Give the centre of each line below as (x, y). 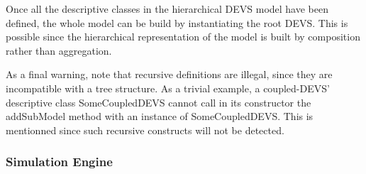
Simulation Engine (59, 162)
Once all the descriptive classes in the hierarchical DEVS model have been (167, 9)
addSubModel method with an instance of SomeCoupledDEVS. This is (160, 116)
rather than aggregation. (59, 50)
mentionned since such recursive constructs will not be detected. (145, 130)
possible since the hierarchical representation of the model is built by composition (183, 37)
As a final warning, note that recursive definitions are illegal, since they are (169, 74)
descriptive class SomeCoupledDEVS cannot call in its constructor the (159, 102)
